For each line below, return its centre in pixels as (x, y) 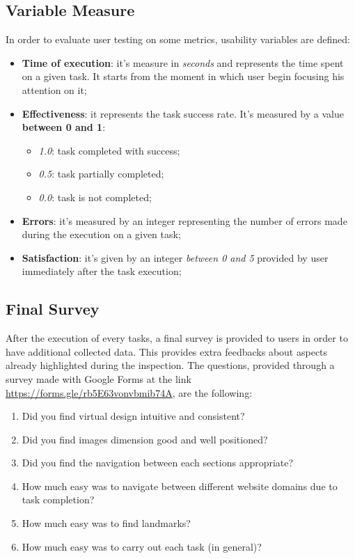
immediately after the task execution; (102, 271)
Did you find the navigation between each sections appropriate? (158, 463)
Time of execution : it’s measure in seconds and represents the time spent (183, 62)
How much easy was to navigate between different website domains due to (180, 486)
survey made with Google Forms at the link (98, 378)
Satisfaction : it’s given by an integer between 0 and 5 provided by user (175, 257)
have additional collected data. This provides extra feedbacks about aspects (167, 351)
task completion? (58, 499)
